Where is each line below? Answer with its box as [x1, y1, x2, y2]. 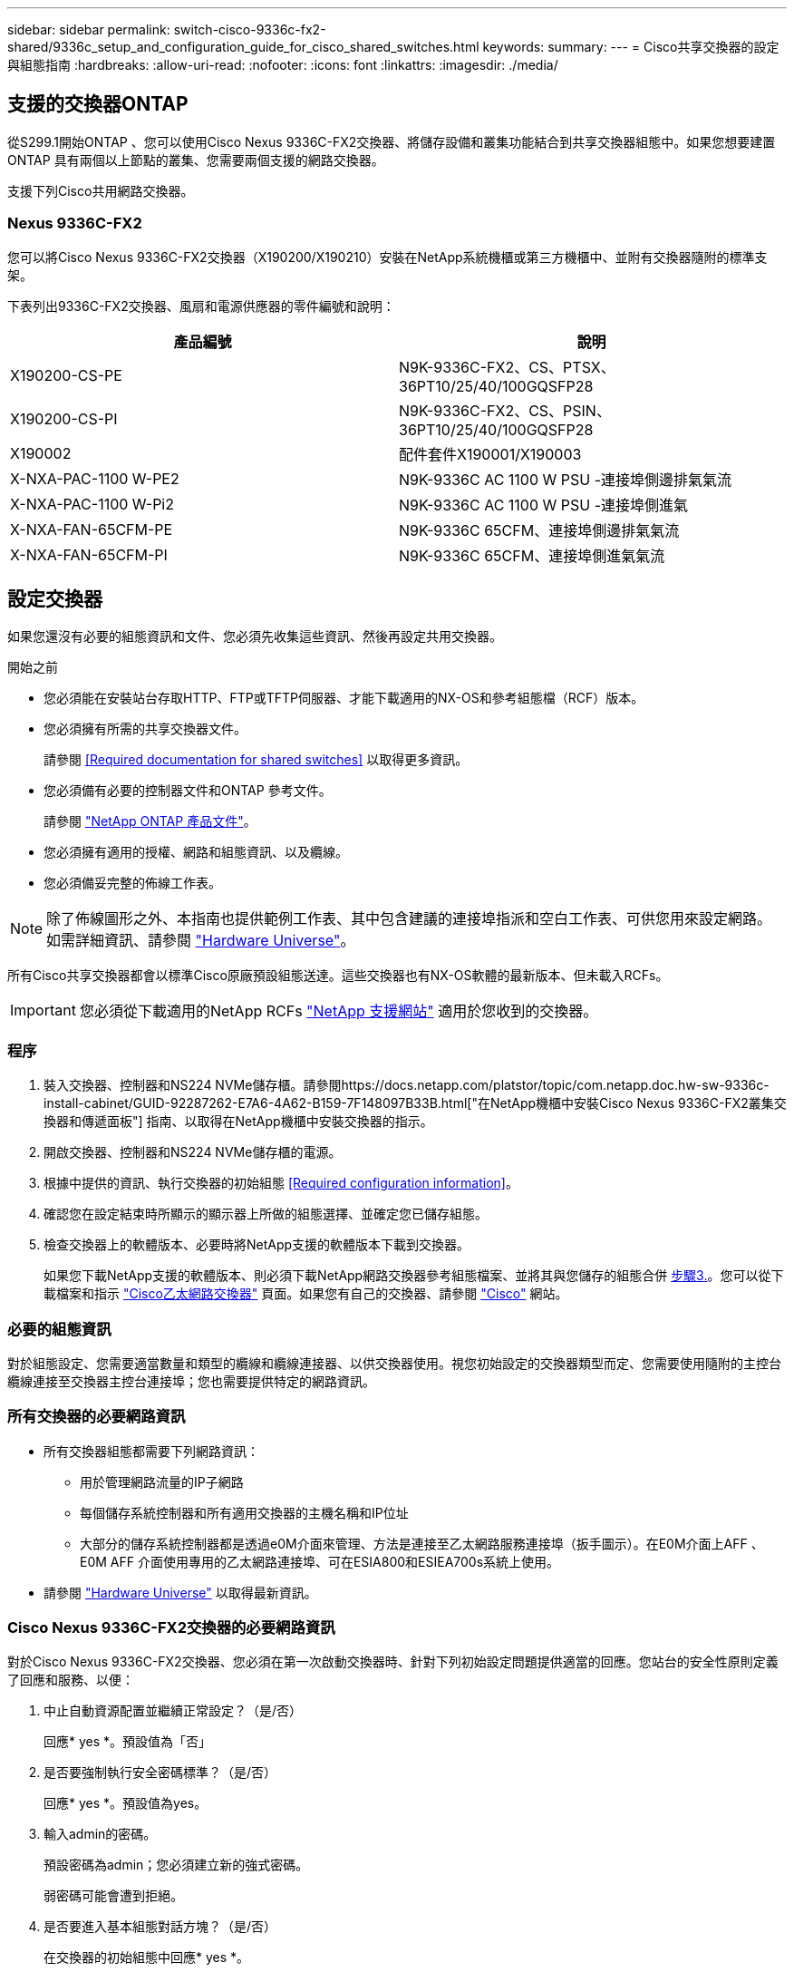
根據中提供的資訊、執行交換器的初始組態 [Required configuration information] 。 [44, 1175, 518, 1191]
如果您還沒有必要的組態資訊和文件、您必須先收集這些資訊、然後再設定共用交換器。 [7, 628, 502, 645]
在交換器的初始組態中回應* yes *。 [44, 1949, 250, 1966]
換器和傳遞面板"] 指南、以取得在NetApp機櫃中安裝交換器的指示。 [44, 1113, 433, 1130]
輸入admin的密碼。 [44, 1826, 157, 1842]
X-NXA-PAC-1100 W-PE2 [10, 469, 179, 488]
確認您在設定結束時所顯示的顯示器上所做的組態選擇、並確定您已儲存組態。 [44, 1206, 488, 1222]
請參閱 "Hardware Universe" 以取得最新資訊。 [44, 1584, 317, 1600]
